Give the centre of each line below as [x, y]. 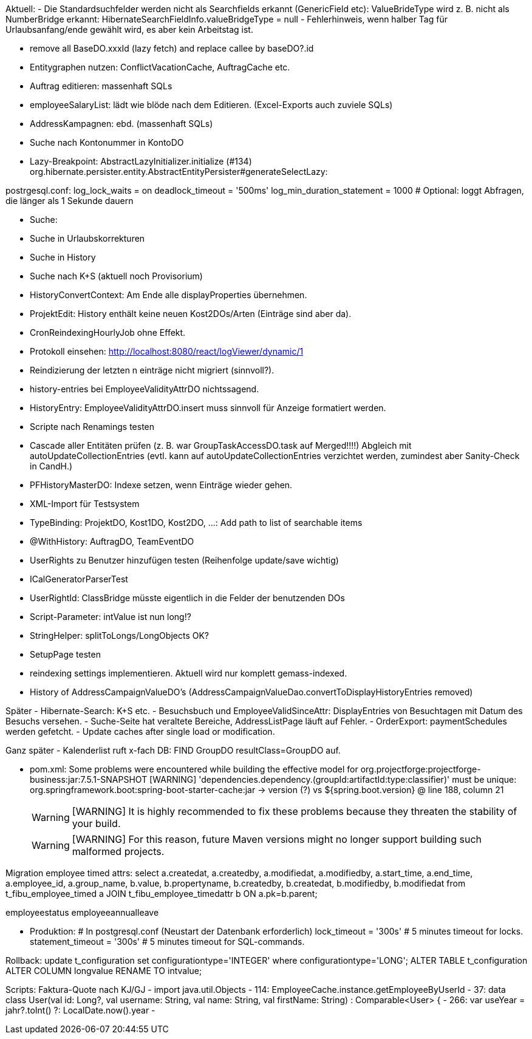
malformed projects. [118, 851]
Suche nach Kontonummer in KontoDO [107, 142]
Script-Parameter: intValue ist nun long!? [111, 617]
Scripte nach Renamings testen [92, 427]
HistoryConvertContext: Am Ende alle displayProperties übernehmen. [169, 295]
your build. [96, 823]
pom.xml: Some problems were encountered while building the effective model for [194, 769]
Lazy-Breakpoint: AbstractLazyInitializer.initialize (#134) [141, 161]
